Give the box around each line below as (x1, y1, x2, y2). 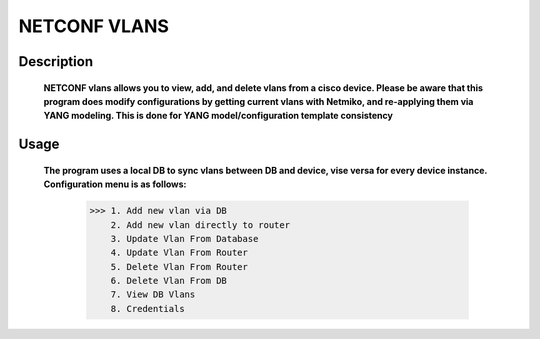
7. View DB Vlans (110, 289, 196, 300)
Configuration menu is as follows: (43, 178, 187, 190)
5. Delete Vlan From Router (110, 261, 249, 272)
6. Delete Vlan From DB (110, 275, 227, 287)
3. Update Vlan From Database (110, 233, 259, 244)
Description (18, 53, 94, 70)
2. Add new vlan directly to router (110, 219, 290, 230)
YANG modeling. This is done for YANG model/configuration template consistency (43, 110, 394, 122)
